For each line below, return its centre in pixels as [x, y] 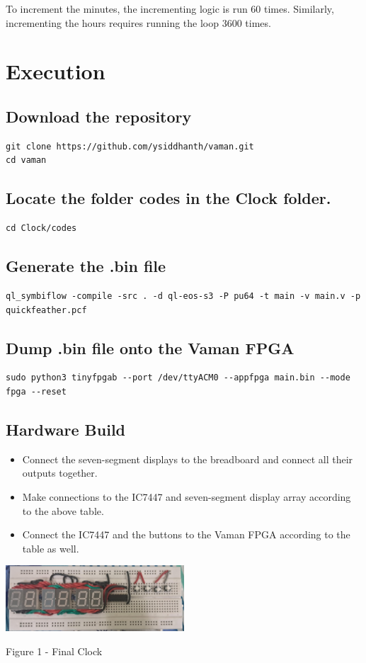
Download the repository [99, 116]
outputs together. [60, 473]
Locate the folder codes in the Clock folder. [168, 198]
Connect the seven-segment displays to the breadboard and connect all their [188, 459]
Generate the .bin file [86, 266]
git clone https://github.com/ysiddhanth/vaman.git [130, 146]
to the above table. [63, 510]
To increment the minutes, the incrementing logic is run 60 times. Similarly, [170, 8]
